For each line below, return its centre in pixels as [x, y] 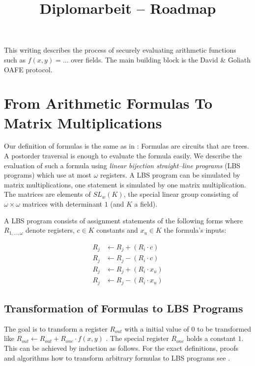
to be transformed [224, 328]
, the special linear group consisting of [181, 194]
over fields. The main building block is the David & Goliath [161, 59]
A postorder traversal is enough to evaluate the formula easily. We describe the [123, 156]
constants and [117, 230]
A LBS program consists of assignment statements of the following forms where [124, 220]
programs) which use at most [48, 175]
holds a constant [211, 338]
